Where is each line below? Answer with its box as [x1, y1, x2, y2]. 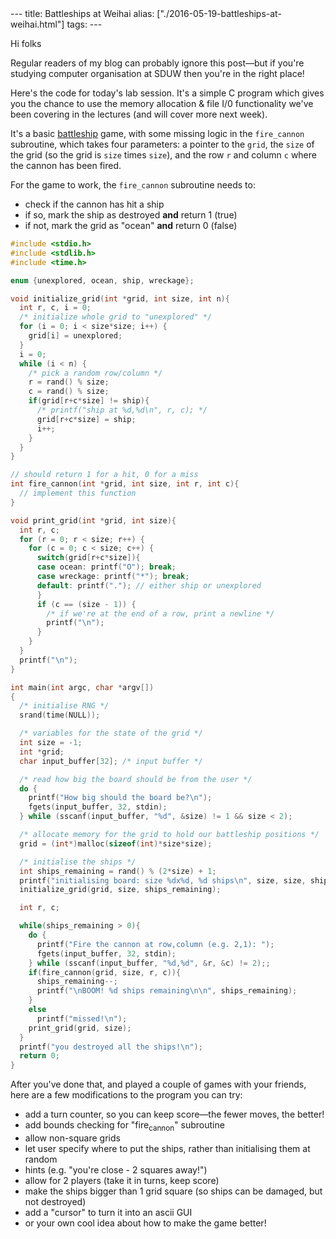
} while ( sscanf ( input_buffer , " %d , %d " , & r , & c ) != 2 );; [28, 958, 271, 968]
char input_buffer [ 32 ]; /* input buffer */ [19, 756, 203, 766]
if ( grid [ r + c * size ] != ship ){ [28, 396, 150, 406]
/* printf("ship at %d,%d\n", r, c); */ [36, 405, 208, 415]
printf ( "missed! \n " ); [36, 1013, 128, 1024]
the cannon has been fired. [10, 160, 122, 171]
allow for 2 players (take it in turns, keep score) [24, 1174, 220, 1186]
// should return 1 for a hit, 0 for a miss [10, 470, 199, 480]
